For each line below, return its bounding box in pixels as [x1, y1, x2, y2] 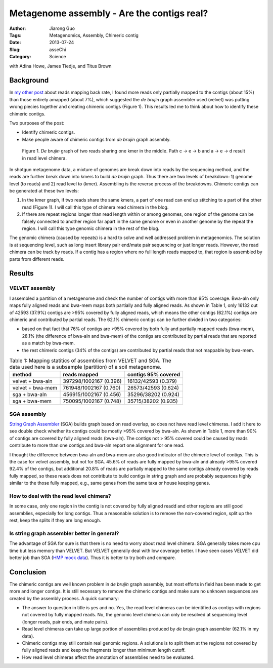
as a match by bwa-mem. [22, 340, 75, 346]
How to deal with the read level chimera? [9, 492, 111, 499]
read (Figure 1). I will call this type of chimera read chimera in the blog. [22, 204, 169, 210]
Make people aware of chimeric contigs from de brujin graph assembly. [22, 136, 171, 142]
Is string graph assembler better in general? [9, 530, 119, 537]
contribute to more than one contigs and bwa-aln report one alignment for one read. [9, 442, 185, 448]
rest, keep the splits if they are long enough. [9, 517, 101, 524]
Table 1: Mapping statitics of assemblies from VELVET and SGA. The [9, 357, 171, 364]
